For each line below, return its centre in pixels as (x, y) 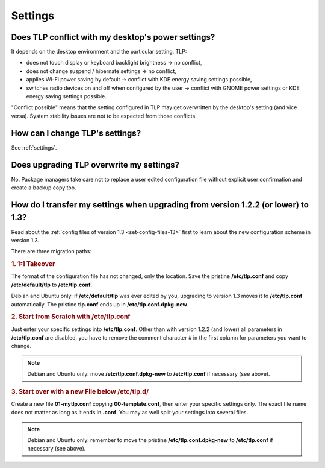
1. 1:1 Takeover (33, 264)
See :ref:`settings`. (34, 147)
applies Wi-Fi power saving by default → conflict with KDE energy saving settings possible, (139, 80)
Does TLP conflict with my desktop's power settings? (113, 37)
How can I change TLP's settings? (76, 133)
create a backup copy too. (44, 188)
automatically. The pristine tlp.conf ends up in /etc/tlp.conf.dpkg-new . (100, 304)
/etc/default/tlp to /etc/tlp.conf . (52, 285)
